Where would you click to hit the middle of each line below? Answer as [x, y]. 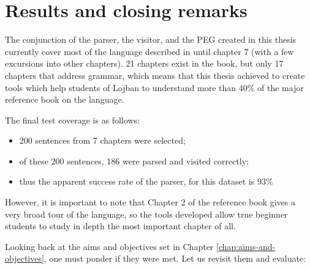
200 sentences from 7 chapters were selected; [102, 140]
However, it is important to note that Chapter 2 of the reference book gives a [150, 202]
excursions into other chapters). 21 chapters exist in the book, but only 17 [144, 63]
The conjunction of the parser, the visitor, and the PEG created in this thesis [151, 39]
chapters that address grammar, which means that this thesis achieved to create [155, 75]
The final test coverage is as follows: [73, 120]
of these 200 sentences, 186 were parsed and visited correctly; [134, 160]
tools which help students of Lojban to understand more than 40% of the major [154, 87]
